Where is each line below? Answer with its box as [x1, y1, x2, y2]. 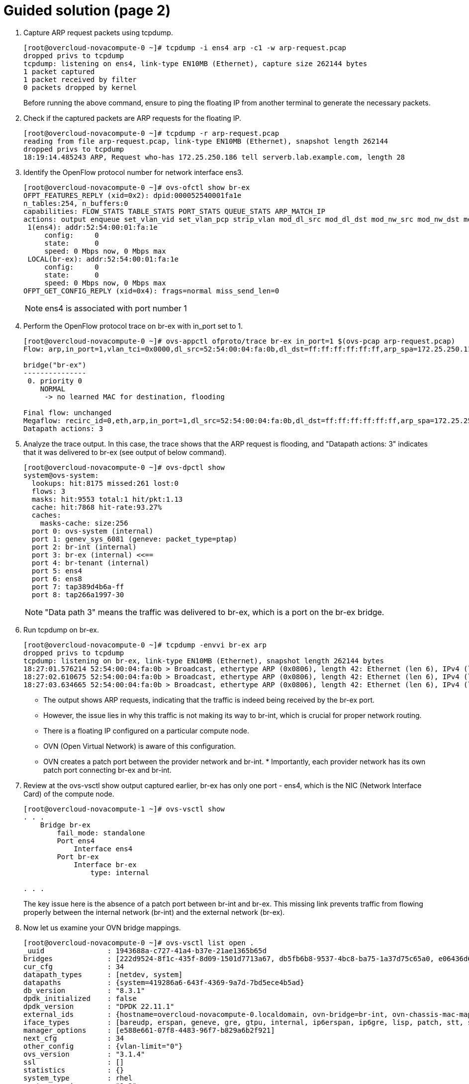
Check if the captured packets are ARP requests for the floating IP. [23, 113, 242, 122]
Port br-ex [57, 852, 99, 861]
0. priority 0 [27, 376, 83, 385]
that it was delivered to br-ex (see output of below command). [23, 448, 227, 456]
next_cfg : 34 [23, 1034, 124, 1042]
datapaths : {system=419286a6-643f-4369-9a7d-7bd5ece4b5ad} [23, 978, 304, 987]
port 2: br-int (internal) [31, 542, 137, 551]
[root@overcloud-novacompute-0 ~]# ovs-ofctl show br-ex [23, 183, 250, 191]
